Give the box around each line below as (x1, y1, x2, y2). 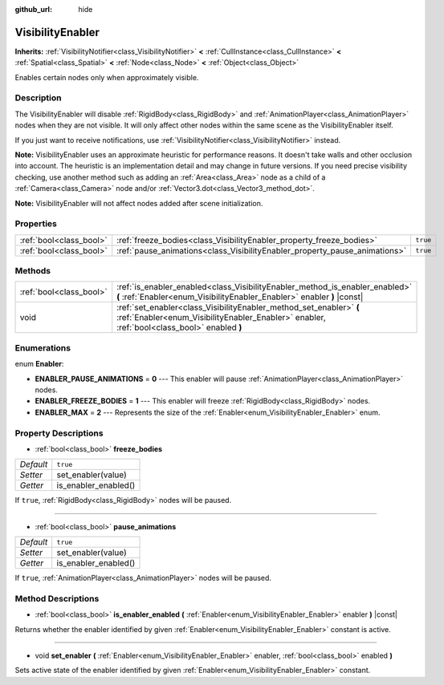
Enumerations (14, 342, 71, 353)
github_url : (14, 5, 52, 14)
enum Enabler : (14, 359, 64, 369)
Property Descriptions (14, 428, 104, 439)
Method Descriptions (14, 593, 100, 604)
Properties (14, 218, 58, 229)
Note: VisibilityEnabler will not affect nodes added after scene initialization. (14, 198, 263, 208)
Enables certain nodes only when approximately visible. (14, 72, 199, 82)
